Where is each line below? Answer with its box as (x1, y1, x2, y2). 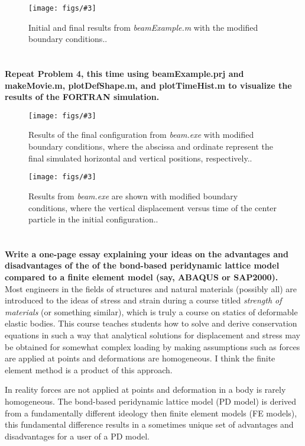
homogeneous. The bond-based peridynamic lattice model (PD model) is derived (5, 395, 297, 407)
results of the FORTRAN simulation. (5, 91, 160, 103)
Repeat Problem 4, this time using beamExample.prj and (5, 67, 244, 80)
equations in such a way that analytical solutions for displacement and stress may (5, 329, 301, 341)
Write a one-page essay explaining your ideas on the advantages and (5, 247, 288, 260)
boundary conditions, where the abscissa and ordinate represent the (28, 140, 273, 153)
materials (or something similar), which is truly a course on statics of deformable (5, 305, 298, 318)
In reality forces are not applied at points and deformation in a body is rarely (5, 383, 286, 396)
